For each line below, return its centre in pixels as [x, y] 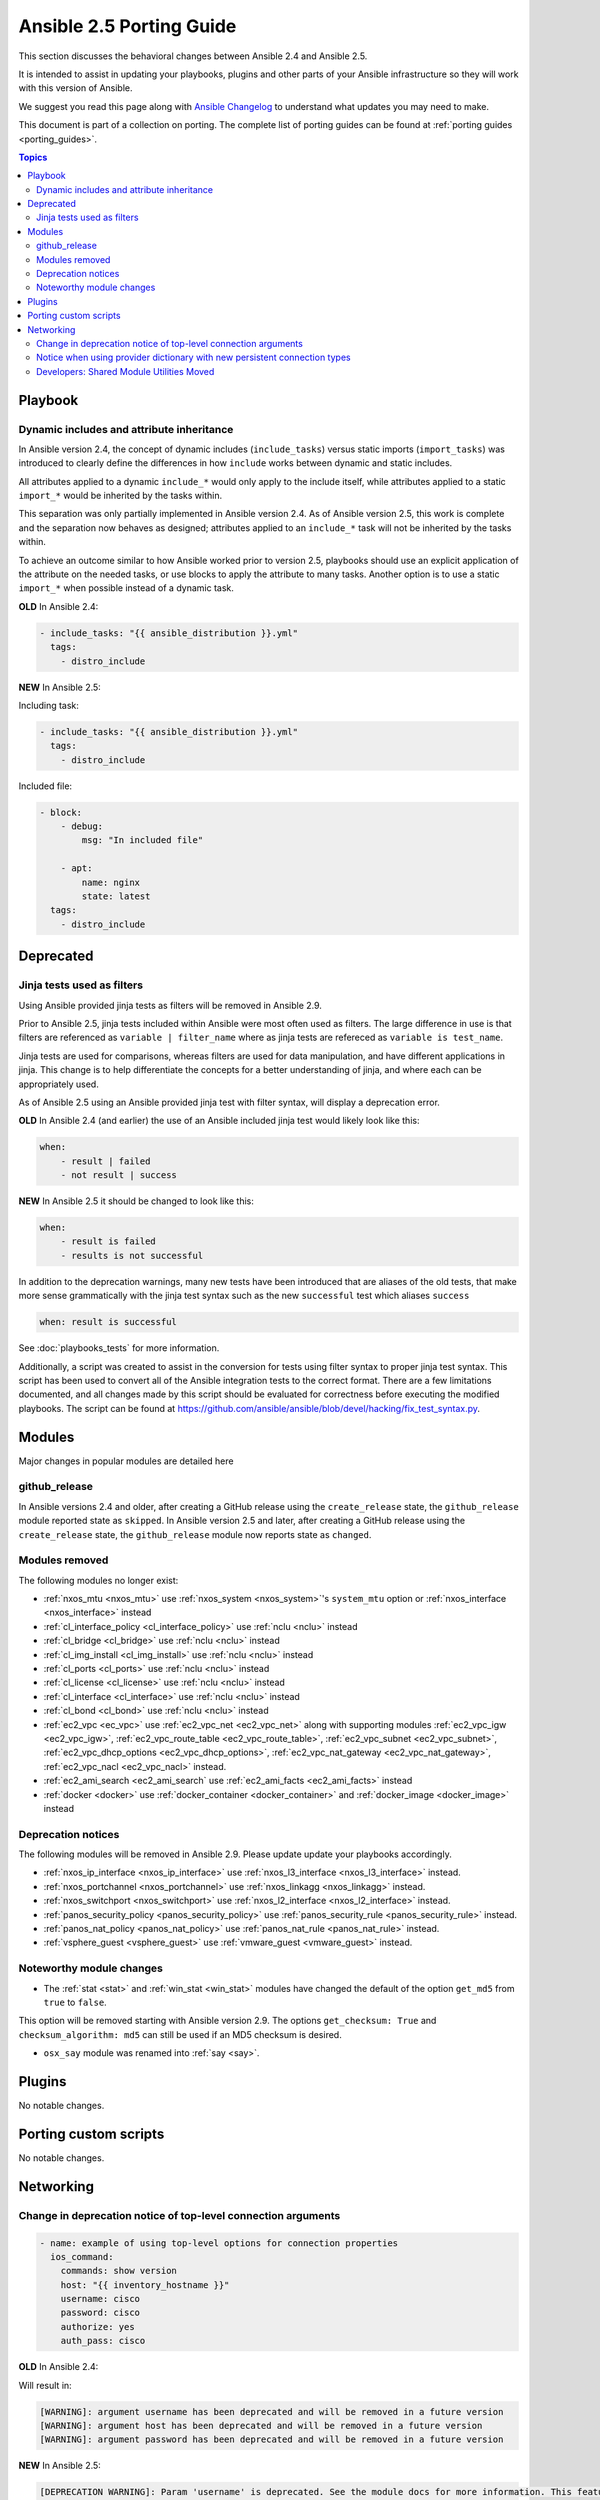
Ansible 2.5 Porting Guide [127, 26]
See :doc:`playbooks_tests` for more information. [119, 1348]
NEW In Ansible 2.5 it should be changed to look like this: [136, 1201]
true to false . [75, 2002]
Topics [33, 157]
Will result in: [45, 2385]
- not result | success [118, 1175]
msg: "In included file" [142, 840]
